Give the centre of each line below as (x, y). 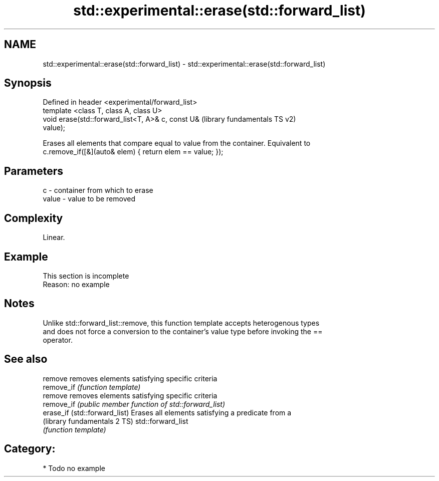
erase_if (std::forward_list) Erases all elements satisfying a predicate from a (167, 412)
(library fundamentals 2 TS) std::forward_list (116, 421)
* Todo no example (74, 468)
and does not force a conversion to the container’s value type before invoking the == (183, 331)
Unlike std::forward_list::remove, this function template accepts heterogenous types (181, 323)
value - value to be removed (89, 199)
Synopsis (28, 83)
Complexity (34, 218)
